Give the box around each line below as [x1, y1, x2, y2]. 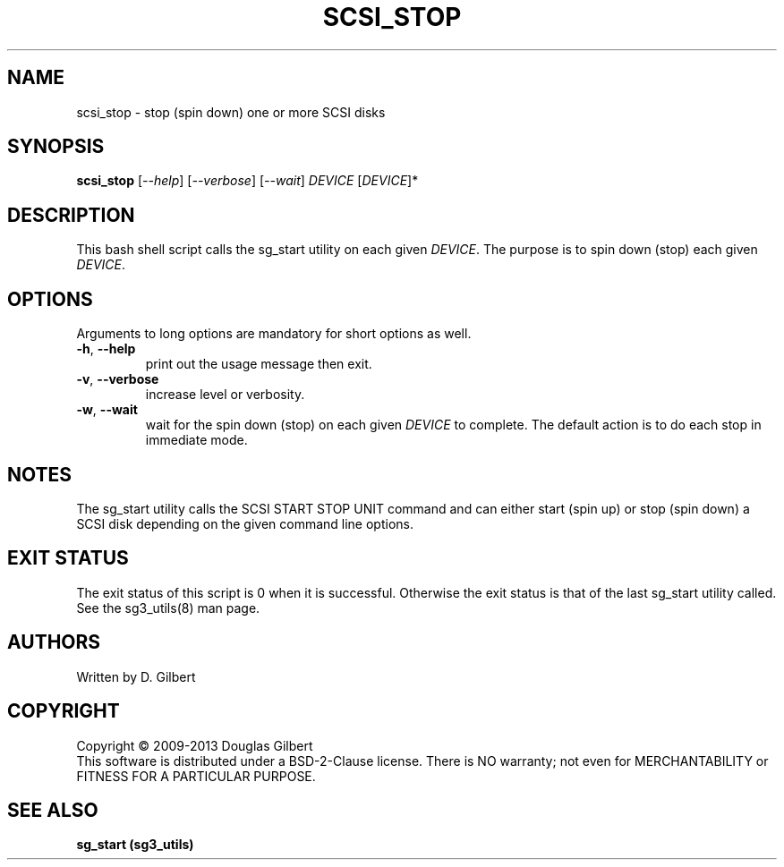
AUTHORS [7, 631, 101, 654]
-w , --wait [76, 402, 138, 418]
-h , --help [76, 341, 136, 357]
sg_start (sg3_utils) [76, 837, 194, 853]
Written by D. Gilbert [76, 668, 196, 684]
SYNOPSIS [7, 135, 105, 158]
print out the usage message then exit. [145, 356, 372, 372]
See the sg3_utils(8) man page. [76, 599, 260, 616]
